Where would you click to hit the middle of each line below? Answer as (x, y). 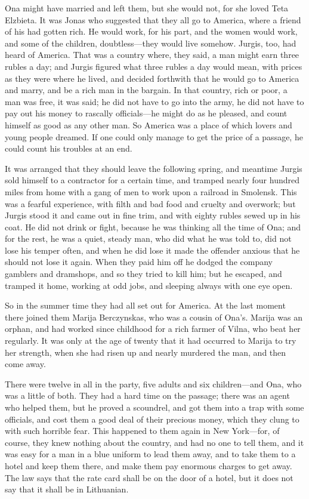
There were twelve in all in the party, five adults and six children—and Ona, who (153, 384)
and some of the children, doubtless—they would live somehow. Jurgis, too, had (151, 43)
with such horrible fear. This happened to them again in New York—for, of (142, 431)
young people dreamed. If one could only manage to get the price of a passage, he (154, 136)
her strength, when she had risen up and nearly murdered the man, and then (146, 352)
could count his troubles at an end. (69, 148)
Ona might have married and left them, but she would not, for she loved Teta (147, 8)
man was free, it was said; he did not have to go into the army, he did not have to (154, 101)
